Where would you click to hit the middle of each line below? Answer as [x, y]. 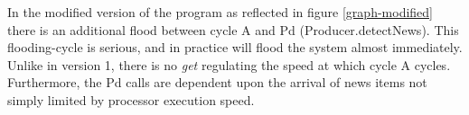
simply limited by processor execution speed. [131, 99]
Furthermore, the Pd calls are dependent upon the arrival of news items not [217, 82]
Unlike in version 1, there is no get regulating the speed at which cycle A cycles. [229, 64]
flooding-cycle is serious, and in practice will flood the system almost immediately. [235, 47]
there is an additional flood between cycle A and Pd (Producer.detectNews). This [233, 29]
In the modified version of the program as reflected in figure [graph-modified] [220, 12]
